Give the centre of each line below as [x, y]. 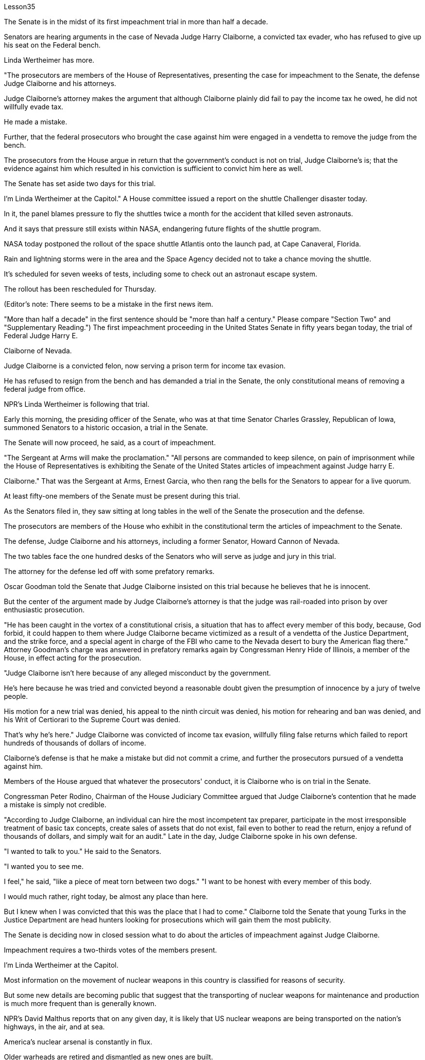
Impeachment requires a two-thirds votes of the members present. [110, 950]
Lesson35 [20, 7]
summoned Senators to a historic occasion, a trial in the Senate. [106, 427]
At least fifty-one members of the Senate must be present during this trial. [122, 496]
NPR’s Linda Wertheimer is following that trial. [77, 404]
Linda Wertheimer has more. [49, 60]
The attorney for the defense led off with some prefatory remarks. [109, 571]
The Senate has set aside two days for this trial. [80, 183]
